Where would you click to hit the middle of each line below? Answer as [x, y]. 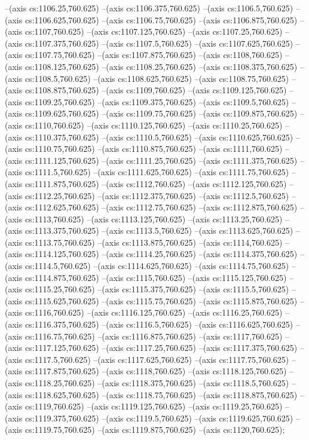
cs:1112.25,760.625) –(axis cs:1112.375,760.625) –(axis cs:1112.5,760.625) [157, 195]
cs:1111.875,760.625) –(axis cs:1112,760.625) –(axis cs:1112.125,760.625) [156, 183]
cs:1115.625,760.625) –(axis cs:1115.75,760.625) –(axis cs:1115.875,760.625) [161, 300]
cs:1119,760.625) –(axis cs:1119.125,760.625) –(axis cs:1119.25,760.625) [154, 406]
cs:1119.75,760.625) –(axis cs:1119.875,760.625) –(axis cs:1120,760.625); [155, 430]
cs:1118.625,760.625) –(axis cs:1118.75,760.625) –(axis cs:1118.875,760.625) [161, 394]
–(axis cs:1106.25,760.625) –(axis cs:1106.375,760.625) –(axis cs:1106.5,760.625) [149, 8]
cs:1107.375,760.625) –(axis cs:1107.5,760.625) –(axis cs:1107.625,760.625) [159, 43]
